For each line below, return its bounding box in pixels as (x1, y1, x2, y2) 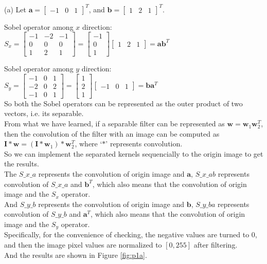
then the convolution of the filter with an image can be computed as (4, 128, 220, 139)
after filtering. (193, 239, 238, 250)
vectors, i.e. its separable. (4, 108, 84, 119)
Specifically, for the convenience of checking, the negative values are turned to (4, 229, 250, 240)
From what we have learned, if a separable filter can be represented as (4, 118, 225, 129)
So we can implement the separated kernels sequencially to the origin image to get (4, 148, 263, 159)
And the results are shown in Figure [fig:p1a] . (4, 249, 147, 260)
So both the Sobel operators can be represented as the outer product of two (4, 98, 243, 108)
